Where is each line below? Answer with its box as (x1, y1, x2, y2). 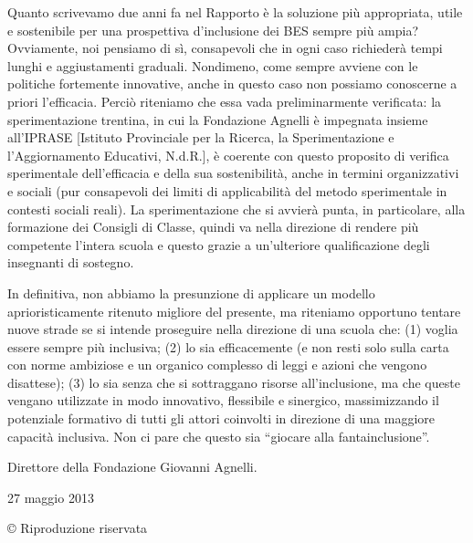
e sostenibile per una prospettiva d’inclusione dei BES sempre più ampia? (7, 20, 419, 39)
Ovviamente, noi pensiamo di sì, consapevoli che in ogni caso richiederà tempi (7, 38, 443, 57)
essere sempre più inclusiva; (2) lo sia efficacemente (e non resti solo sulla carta (7, 337, 449, 356)
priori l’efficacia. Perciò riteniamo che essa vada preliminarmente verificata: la (7, 91, 442, 110)
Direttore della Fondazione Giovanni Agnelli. (7, 457, 258, 476)
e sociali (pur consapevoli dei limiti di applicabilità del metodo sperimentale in (7, 181, 447, 200)
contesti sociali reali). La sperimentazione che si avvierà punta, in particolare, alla (7, 199, 466, 218)
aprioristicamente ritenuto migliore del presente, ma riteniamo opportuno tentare (7, 301, 461, 320)
